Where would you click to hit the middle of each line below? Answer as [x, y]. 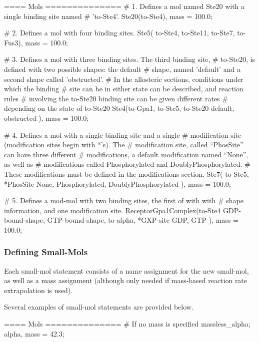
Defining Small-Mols [46, 252]
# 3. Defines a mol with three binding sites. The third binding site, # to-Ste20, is [129, 59]
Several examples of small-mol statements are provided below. [99, 307]
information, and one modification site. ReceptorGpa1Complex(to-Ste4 [112, 210]
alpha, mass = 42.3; [34, 333]
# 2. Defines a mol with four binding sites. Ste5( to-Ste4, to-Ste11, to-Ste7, [119, 33]
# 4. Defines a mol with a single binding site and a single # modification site [123, 135]
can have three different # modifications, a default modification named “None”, [126, 154]
